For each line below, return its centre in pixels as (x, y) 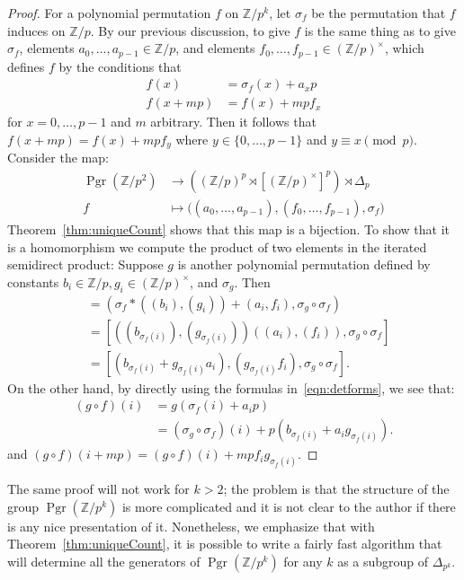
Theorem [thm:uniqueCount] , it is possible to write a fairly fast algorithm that (225, 544)
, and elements (215, 48)
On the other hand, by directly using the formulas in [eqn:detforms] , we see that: (231, 387)
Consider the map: (58, 158)
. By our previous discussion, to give (190, 30)
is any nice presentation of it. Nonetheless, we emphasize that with (191, 526)
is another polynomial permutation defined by (304, 264)
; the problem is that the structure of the (336, 489)
